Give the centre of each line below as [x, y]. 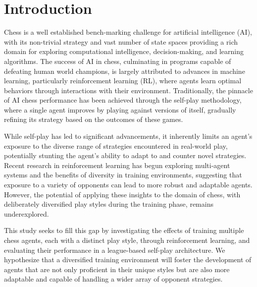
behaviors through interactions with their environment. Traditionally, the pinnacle [128, 90]
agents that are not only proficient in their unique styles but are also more [117, 269]
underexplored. [26, 213]
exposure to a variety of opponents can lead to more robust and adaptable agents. [128, 185]
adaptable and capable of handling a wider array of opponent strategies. [113, 279]
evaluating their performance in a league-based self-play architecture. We [115, 250]
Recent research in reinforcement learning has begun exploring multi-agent [117, 165]
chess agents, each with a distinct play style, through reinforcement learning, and [127, 240]
